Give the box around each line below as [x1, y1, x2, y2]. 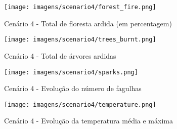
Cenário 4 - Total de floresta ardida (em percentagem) [4, 18, 172, 28]
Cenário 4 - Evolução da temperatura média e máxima [4, 115, 173, 126]
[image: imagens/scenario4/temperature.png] [4, 101, 156, 108]
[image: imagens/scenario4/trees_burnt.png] [4, 36, 156, 44]
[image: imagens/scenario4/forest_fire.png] [4, 4, 156, 11]
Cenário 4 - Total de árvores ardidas [4, 50, 116, 61]
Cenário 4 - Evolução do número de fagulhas [4, 83, 142, 94]
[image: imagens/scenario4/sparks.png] [4, 68, 138, 76]
